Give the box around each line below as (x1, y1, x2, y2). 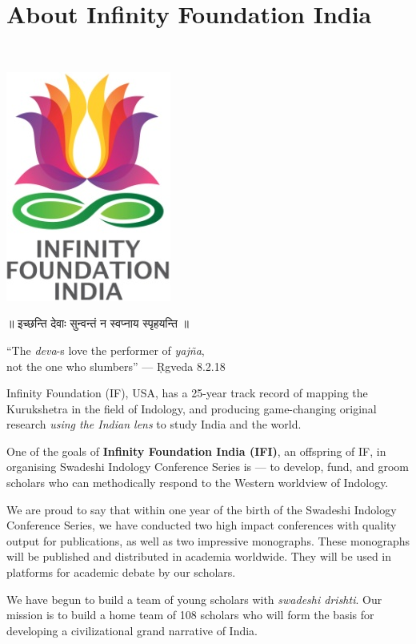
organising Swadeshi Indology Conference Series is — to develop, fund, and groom (6, 458, 409, 475)
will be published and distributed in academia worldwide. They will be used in (6, 548, 392, 565)
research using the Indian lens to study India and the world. (6, 416, 302, 433)
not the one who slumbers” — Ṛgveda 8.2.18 (6, 357, 226, 374)
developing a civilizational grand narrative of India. (6, 622, 258, 638)
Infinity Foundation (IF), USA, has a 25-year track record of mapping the (6, 384, 368, 401)
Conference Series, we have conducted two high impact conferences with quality (6, 517, 397, 533)
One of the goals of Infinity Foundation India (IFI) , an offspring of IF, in (6, 442, 386, 459)
